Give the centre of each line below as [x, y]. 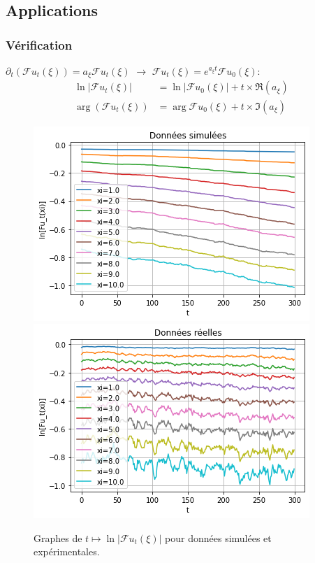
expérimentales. [67, 551]
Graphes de [58, 537]
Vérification [39, 44]
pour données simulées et [218, 537]
